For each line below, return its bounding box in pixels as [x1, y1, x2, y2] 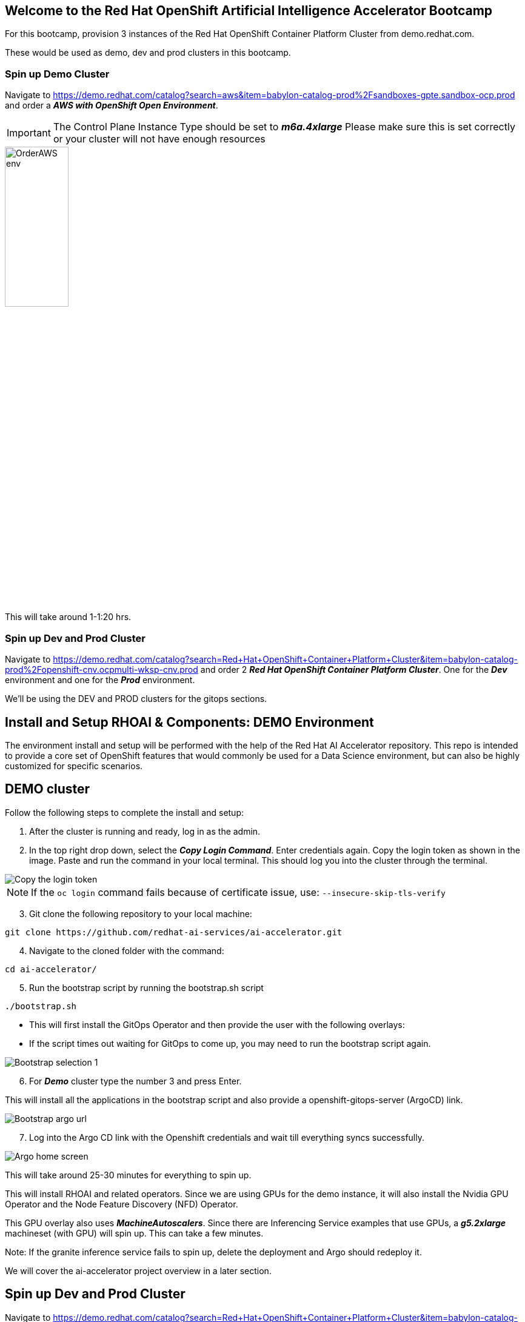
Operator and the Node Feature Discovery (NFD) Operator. [5, 1198, 238, 1209]
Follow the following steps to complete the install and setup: [5, 807, 244, 818]
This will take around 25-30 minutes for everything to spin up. [5, 1169, 252, 1180]
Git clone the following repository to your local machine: [29, 908, 252, 919]
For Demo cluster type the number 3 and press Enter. [29, 1075, 242, 1086]
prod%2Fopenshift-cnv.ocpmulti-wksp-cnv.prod [5, 664, 198, 675]
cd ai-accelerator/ [5, 964, 97, 974]
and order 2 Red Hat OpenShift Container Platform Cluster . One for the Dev [200, 664, 507, 675]
